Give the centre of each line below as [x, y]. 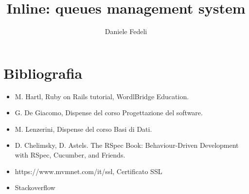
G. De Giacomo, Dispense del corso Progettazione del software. [109, 113]
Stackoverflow [35, 187]
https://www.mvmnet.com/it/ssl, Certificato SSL [89, 171]
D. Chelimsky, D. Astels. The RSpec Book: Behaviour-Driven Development [127, 145]
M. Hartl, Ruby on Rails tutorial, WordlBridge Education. [102, 96]
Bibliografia [43, 73]
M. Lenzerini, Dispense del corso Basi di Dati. [83, 129]
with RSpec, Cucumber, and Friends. [70, 155]
